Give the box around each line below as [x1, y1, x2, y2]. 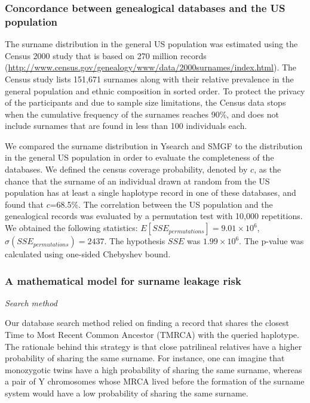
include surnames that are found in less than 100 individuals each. [5, 119, 247, 132]
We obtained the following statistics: [5, 222, 138, 234]
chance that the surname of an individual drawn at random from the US [5, 174, 270, 187]
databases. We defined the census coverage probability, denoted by [5, 163, 248, 176]
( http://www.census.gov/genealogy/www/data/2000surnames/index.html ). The [5, 61, 297, 73]
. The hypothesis [104, 235, 165, 247]
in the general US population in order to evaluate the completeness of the [5, 151, 274, 164]
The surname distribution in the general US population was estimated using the [5, 38, 298, 50]
